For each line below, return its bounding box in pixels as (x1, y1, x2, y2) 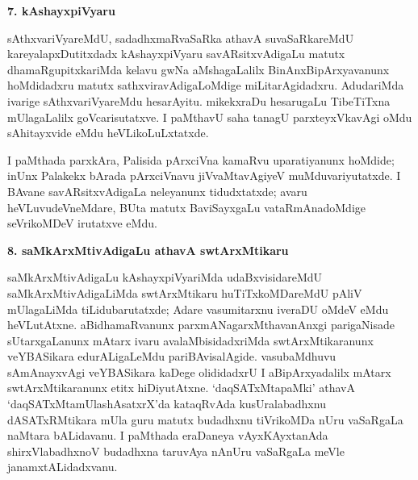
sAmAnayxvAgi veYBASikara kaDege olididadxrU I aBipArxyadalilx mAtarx (7, 363, 391, 380)
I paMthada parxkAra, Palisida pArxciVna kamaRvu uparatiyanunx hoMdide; (7, 151, 395, 168)
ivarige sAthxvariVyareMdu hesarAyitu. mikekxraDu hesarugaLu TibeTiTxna (7, 92, 391, 109)
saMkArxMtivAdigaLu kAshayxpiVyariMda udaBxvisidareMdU (7, 269, 323, 286)
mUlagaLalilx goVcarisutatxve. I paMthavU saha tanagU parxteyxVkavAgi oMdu (7, 108, 412, 125)
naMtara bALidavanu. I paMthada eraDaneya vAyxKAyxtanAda (7, 427, 328, 444)
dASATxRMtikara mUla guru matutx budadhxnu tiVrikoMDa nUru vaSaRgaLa (7, 411, 403, 428)
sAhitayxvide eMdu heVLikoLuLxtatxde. (7, 124, 209, 141)
